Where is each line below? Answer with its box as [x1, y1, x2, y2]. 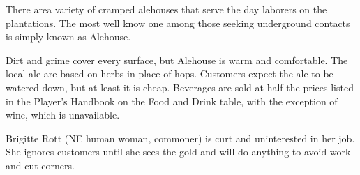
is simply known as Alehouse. [6, 29, 131, 44]
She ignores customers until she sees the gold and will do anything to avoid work [6, 144, 351, 159]
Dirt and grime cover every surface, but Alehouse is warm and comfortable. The [6, 52, 348, 67]
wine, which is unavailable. [6, 107, 120, 122]
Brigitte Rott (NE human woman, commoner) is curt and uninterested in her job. [6, 130, 355, 145]
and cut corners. [6, 158, 75, 172]
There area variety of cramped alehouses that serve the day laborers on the [6, 2, 327, 16]
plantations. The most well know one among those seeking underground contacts [6, 15, 350, 30]
